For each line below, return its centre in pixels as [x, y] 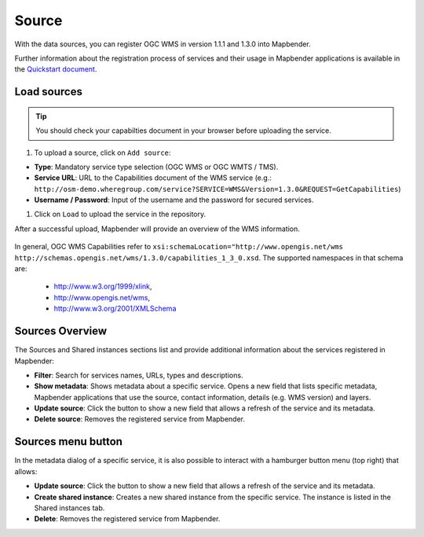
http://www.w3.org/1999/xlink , [103, 286]
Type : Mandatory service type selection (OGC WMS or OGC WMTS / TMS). [156, 167]
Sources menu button [69, 441]
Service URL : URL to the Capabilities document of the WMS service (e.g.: [153, 178]
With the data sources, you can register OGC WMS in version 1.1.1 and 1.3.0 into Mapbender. [163, 44]
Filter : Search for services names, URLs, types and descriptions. [139, 375]
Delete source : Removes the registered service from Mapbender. [140, 419]
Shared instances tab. [69, 508]
